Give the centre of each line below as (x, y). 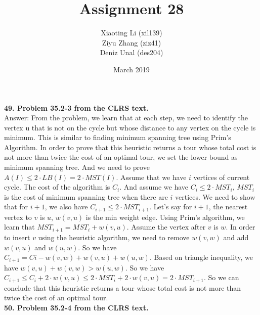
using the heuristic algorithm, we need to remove (114, 237)
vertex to (18, 217)
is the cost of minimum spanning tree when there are (86, 196)
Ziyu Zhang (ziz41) (132, 42)
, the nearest (228, 207)
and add (236, 237)
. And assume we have (154, 187)
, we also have (66, 207)
